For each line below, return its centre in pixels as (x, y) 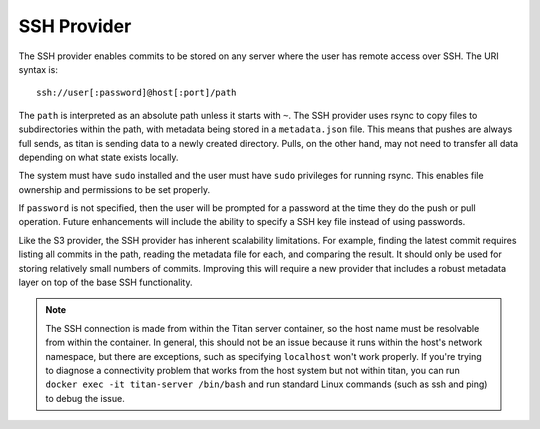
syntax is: (38, 69)
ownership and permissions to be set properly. (114, 189)
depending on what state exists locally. (98, 157)
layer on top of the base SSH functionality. (105, 282)
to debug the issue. (85, 398)
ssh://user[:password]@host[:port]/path (136, 93)
